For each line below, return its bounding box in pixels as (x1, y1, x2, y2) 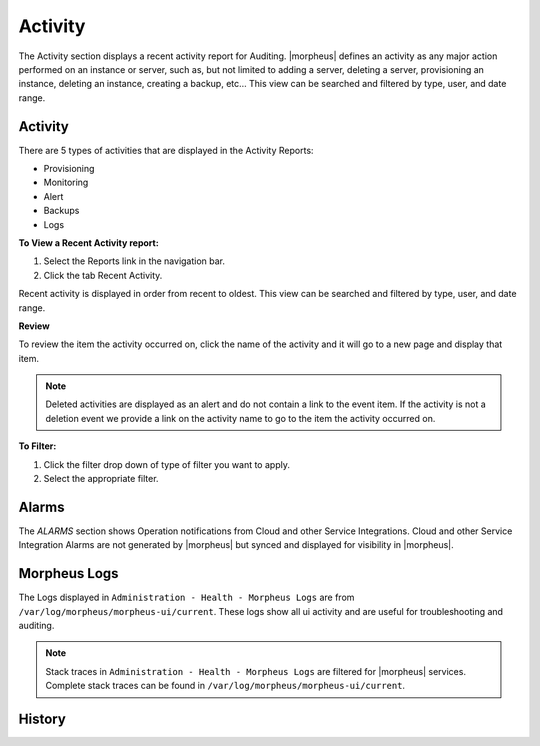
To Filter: (18, 440, 57, 452)
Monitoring (43, 176, 89, 189)
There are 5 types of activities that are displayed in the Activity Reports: (18, 144, 314, 156)
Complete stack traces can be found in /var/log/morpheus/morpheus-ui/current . (45, 680, 405, 692)
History (18, 711, 67, 728)
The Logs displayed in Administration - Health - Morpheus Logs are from (18, 591, 355, 604)
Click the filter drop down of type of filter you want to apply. (43, 458, 290, 470)
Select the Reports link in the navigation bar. (43, 255, 225, 267)
